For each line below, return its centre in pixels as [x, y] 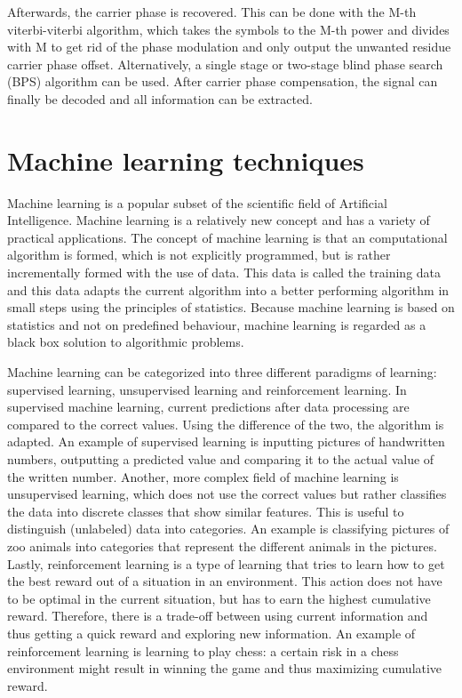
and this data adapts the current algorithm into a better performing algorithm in [228, 289]
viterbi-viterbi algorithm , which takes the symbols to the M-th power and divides [228, 29]
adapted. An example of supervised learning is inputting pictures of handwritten [226, 441]
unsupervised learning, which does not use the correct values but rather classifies [227, 494]
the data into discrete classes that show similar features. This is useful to [206, 511]
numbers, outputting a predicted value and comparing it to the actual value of [221, 459]
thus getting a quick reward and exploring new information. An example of [211, 633]
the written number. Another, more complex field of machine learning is [203, 476]
